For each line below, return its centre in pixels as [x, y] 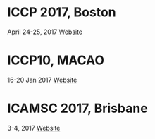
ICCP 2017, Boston [62, 12]
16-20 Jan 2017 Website [42, 80]
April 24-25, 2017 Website [45, 32]
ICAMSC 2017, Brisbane [77, 108]
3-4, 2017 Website [34, 128]
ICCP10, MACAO [56, 60]
